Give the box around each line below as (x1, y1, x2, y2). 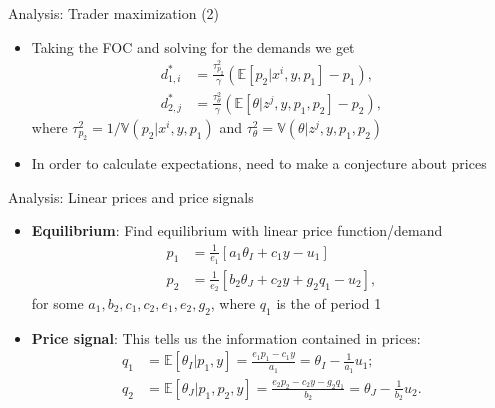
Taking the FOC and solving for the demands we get (31, 36, 355, 57)
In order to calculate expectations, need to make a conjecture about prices (31, 153, 487, 174)
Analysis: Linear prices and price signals (8, 186, 254, 207)
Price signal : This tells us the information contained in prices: (31, 327, 421, 348)
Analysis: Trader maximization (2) (8, 3, 220, 23)
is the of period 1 (276, 293, 382, 314)
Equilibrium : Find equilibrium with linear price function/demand (31, 220, 443, 241)
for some (31, 293, 84, 314)
